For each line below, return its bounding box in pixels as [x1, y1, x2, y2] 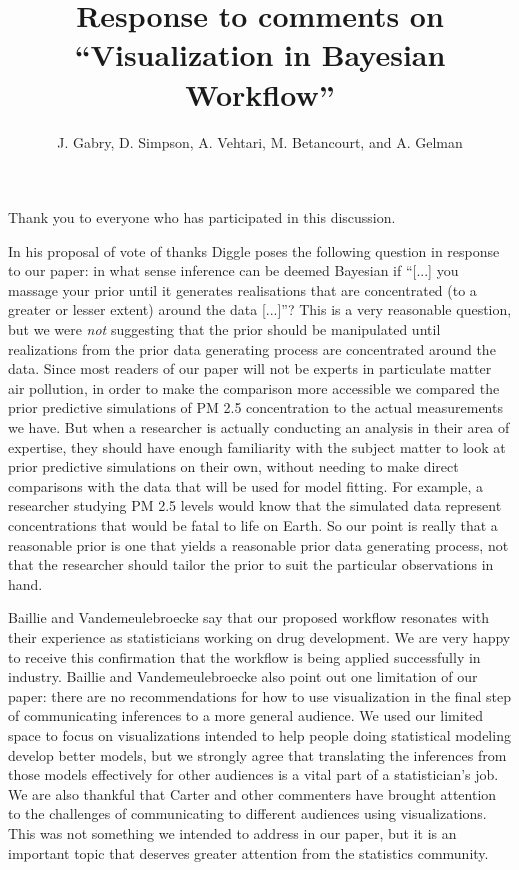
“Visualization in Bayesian [74, 34, 446, 75]
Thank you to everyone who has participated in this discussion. [8, 207, 396, 228]
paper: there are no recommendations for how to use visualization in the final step [8, 685, 511, 706]
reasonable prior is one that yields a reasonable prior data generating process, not [8, 534, 509, 555]
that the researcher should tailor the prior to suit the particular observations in [8, 554, 494, 575]
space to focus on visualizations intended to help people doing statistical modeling [8, 724, 511, 745]
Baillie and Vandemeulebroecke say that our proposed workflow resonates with [8, 607, 489, 628]
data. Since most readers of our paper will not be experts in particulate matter [8, 358, 492, 379]
